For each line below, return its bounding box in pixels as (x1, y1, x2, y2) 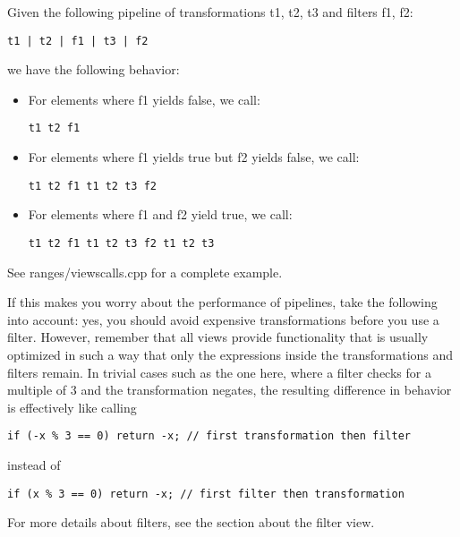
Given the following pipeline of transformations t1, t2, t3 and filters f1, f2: (7, 3, 413, 21)
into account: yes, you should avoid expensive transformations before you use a (7, 310, 439, 328)
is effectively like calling (7, 397, 137, 416)
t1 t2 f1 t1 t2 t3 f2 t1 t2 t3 (28, 236, 215, 250)
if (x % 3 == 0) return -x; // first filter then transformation (7, 487, 405, 500)
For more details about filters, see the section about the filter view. (7, 513, 375, 532)
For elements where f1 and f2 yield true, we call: (28, 205, 293, 224)
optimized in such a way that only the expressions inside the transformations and (7, 345, 454, 363)
